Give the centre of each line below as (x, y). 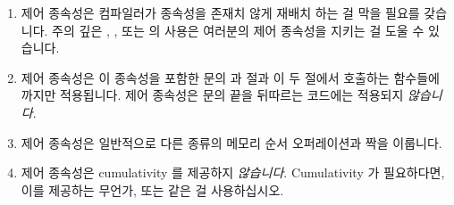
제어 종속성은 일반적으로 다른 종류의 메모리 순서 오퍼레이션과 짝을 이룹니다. (231, 142)
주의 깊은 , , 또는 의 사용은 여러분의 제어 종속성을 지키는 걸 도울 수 (238, 30)
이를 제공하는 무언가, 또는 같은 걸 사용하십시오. (152, 189)
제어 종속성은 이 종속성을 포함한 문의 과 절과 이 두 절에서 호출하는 (205, 77)
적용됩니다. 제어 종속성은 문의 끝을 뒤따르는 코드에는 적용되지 (232, 95)
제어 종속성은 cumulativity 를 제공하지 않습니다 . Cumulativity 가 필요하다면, (233, 172)
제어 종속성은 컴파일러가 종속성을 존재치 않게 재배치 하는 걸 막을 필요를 (220, 12)
